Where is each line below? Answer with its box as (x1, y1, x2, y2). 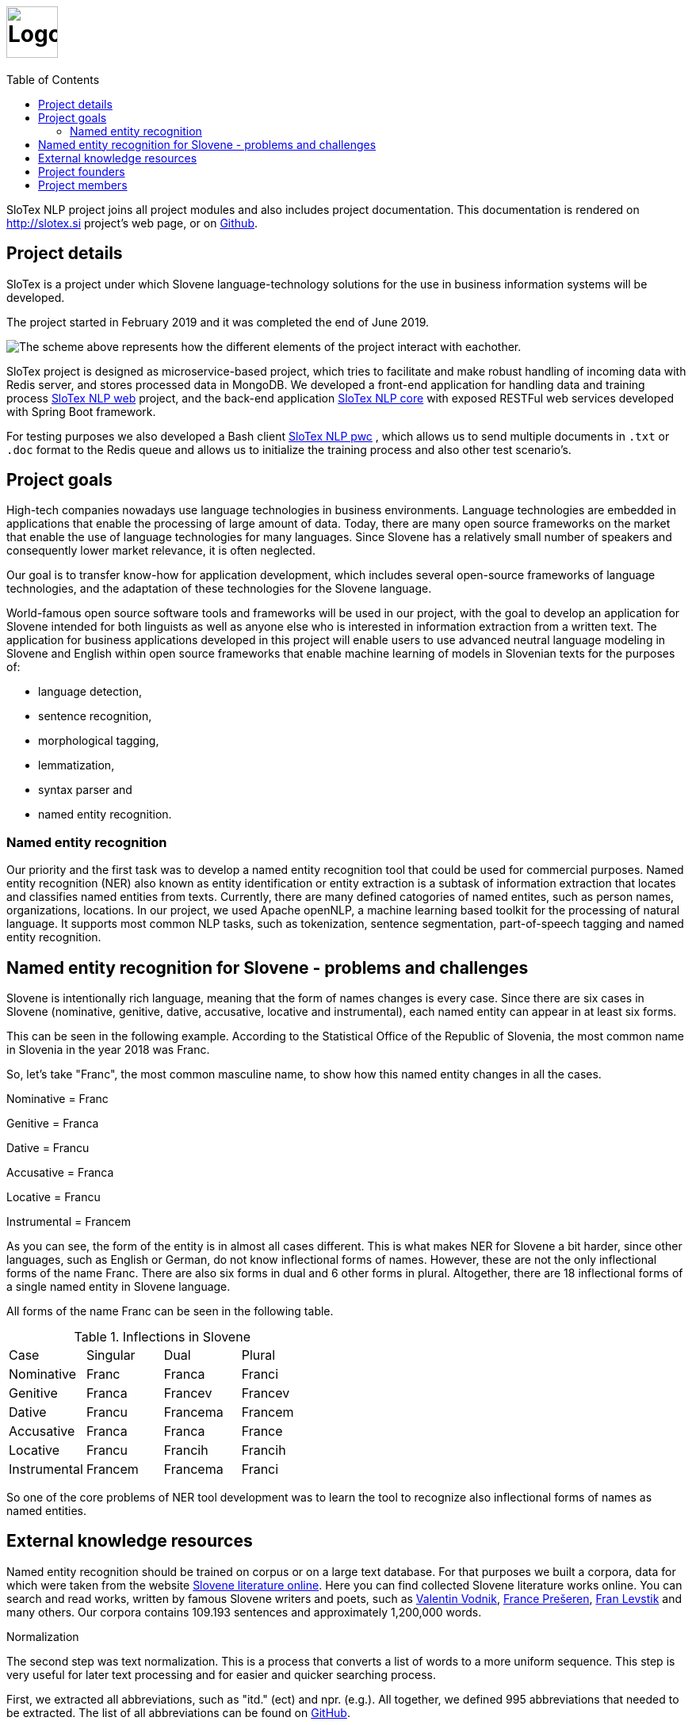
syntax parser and (38, 783, 132, 797)
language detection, (38, 685, 142, 699)
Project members (38, 177, 128, 192)
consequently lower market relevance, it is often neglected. (6, 544, 315, 558)
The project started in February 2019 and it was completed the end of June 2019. (6, 315, 429, 329)
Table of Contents (6, 72, 100, 86)
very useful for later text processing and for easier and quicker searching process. (6, 1667, 436, 1681)
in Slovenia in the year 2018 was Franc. (6, 1043, 210, 1057)
